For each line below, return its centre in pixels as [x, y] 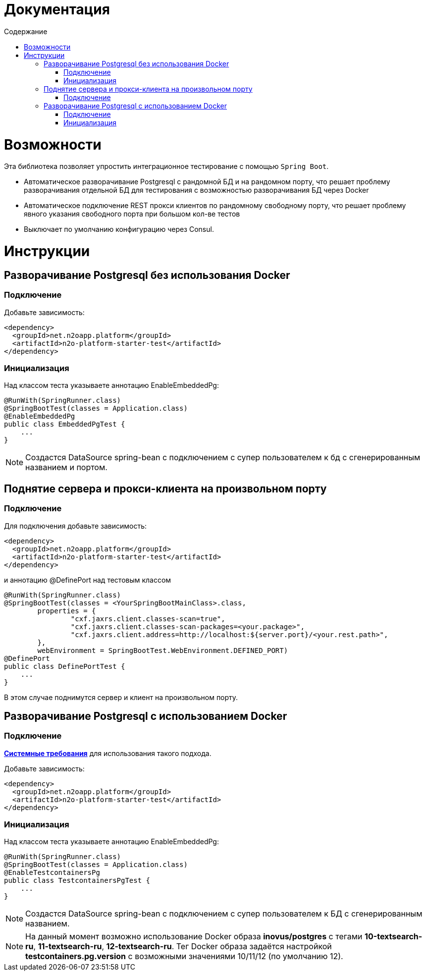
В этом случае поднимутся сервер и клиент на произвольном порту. [121, 697]
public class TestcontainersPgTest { [77, 881]
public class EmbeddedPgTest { [65, 424]
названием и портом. [66, 467]
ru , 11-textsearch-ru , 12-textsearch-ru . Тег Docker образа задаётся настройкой [179, 947]
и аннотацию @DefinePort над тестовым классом [88, 580]
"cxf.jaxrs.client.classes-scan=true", [148, 619]
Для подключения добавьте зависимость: [75, 526]
